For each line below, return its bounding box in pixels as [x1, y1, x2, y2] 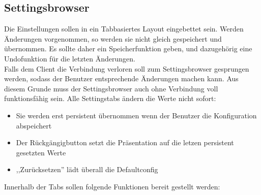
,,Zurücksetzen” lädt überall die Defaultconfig [16, 164, 158, 175]
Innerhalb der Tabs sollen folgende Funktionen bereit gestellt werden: [4, 181, 220, 191]
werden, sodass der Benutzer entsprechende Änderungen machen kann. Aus [4, 73, 239, 84]
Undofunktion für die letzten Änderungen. [4, 53, 135, 63]
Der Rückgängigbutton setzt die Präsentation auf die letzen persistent [16, 137, 234, 148]
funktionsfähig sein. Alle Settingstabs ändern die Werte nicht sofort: [4, 93, 216, 104]
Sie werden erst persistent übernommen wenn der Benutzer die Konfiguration [16, 110, 257, 120]
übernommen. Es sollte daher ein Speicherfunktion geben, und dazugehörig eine [4, 43, 252, 54]
